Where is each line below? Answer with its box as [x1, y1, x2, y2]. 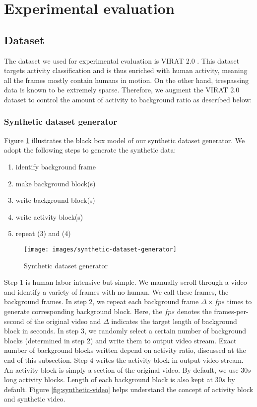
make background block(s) [15, 178, 96, 188]
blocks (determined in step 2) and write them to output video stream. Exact [4, 335, 237, 345]
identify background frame [15, 161, 96, 171]
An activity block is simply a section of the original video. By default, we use [4, 364, 239, 375]
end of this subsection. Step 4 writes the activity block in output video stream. [4, 354, 244, 365]
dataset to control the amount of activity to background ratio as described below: [4, 94, 252, 104]
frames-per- [214, 306, 249, 316]
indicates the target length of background [111, 316, 237, 326]
